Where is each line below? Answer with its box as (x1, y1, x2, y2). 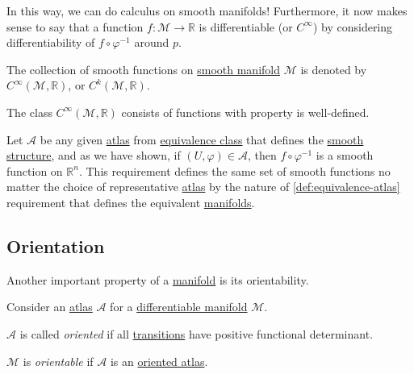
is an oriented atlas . (110, 352, 208, 369)
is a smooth (316, 147, 374, 164)
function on (6, 162, 63, 179)
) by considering (312, 18, 393, 35)
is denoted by (300, 60, 367, 77)
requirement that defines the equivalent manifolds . (6, 193, 255, 210)
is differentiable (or (199, 18, 293, 35)
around (134, 34, 169, 51)
